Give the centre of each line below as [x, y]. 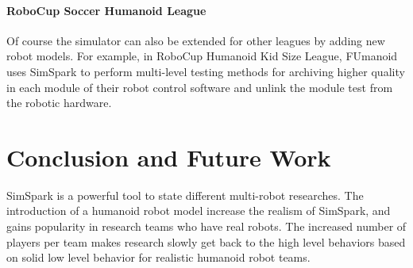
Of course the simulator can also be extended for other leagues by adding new [196, 40]
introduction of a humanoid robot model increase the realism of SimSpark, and [199, 211]
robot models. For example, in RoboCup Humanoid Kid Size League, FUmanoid [202, 56]
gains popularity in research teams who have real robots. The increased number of [206, 226]
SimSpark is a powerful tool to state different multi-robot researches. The [185, 195]
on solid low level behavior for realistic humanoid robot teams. [158, 257]
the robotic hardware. [59, 103]
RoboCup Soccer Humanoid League [106, 10]
